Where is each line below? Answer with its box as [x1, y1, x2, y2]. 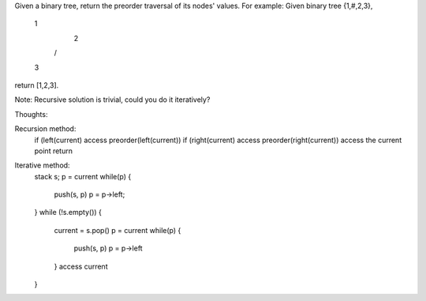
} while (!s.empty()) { [34, 208, 103, 217]
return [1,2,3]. [14, 80, 59, 90]
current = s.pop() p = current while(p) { [54, 225, 181, 235]
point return [34, 146, 73, 156]
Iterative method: [14, 160, 70, 170]
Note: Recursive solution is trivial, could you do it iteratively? [14, 95, 211, 104]
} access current [54, 261, 108, 271]
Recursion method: [14, 124, 77, 134]
